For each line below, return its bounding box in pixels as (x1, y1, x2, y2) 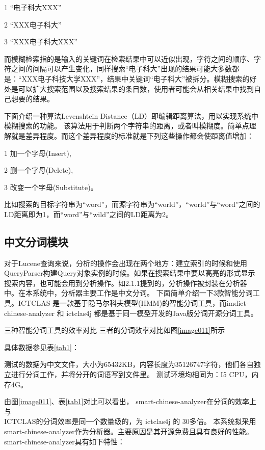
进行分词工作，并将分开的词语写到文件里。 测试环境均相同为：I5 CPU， (11, 369, 252, 380)
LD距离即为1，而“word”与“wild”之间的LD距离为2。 (4, 208, 173, 219)
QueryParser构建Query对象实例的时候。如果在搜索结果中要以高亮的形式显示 (4, 268, 255, 278)
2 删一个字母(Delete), (4, 165, 73, 175)
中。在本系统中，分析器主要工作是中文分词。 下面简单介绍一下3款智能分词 (4, 287, 253, 298)
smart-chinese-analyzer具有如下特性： (4, 436, 125, 446)
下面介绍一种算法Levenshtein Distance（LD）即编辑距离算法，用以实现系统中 (4, 110, 259, 121)
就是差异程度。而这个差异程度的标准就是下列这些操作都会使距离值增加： (11, 130, 254, 141)
